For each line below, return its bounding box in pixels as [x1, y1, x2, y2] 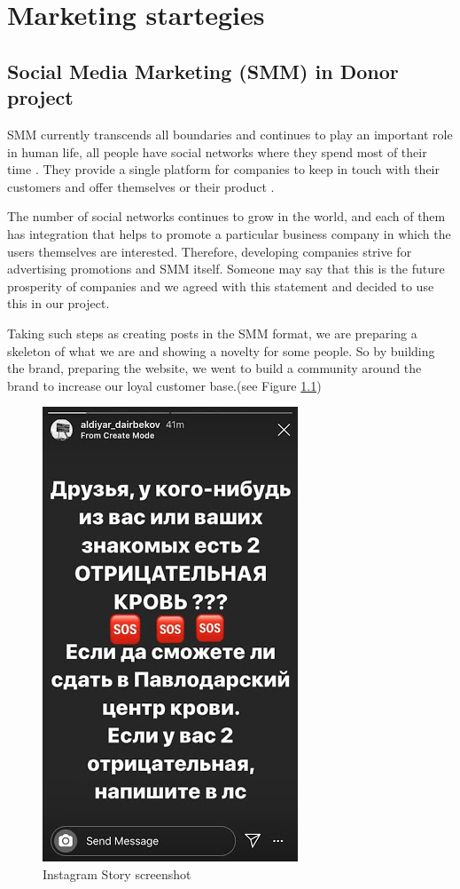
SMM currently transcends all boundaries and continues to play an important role [7, 124, 453, 143]
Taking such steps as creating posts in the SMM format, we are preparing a [7, 323, 417, 342]
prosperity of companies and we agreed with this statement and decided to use [7, 276, 434, 295]
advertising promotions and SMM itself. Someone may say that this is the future [7, 259, 445, 278]
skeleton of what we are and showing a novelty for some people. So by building [7, 341, 435, 360]
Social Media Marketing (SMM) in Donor [7, 57, 399, 84]
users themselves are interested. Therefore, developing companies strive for [7, 242, 412, 260]
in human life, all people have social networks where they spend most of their [7, 142, 427, 161]
